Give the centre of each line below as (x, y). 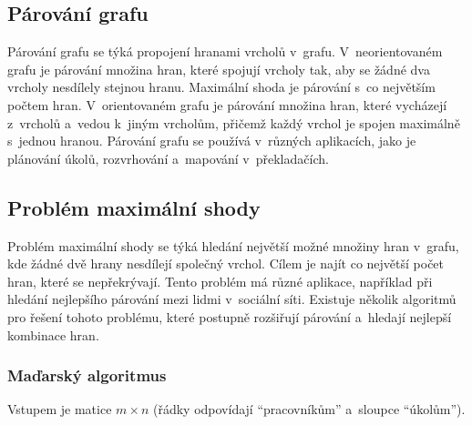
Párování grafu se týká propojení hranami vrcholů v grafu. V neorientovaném (225, 51)
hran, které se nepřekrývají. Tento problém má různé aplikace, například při (220, 281)
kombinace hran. (53, 334)
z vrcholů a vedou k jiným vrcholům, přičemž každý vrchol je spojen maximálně (234, 122)
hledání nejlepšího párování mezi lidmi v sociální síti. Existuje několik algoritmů (232, 299)
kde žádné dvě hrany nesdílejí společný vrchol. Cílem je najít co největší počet (226, 263)
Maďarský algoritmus (87, 375)
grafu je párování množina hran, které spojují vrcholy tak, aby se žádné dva (219, 69)
